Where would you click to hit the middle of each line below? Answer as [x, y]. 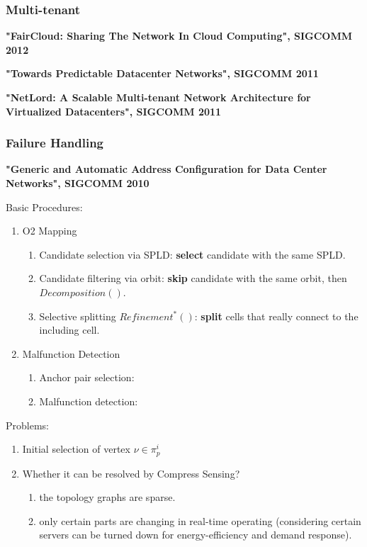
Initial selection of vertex [76, 449]
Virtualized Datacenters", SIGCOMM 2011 [114, 111]
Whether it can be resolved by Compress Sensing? [131, 473]
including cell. [69, 330]
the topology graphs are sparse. [107, 497]
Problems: [27, 425]
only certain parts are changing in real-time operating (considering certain [200, 520]
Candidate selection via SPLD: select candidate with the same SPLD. [192, 254]
